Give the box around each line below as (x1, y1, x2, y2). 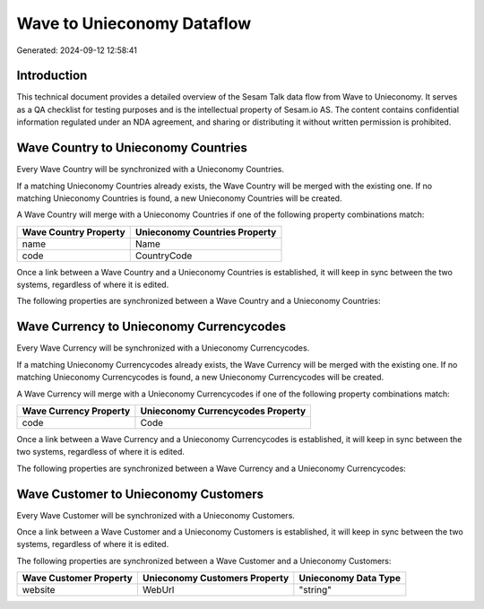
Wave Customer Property (22, 572, 134, 585)
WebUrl (142, 584, 175, 596)
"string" (298, 584, 332, 596)
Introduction (16, 68, 88, 83)
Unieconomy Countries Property (134, 225, 277, 238)
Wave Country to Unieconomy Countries (16, 140, 248, 156)
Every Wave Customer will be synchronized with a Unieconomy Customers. (16, 509, 296, 520)
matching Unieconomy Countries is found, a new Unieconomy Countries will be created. (16, 193, 342, 204)
